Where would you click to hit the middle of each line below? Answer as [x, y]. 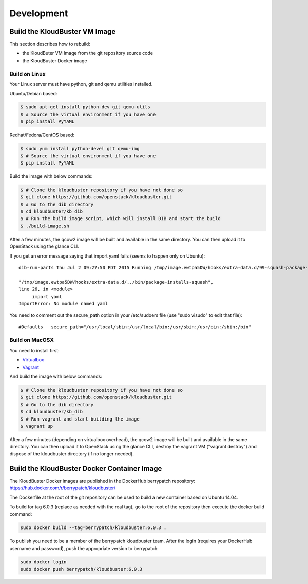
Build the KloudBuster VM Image [63, 32]
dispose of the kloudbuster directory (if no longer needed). [72, 454]
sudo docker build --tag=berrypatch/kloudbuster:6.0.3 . [93, 528]
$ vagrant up [37, 426]
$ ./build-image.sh [45, 226]
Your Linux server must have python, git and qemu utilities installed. [81, 84]
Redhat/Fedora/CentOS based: [42, 135]
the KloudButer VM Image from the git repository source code [88, 53]
